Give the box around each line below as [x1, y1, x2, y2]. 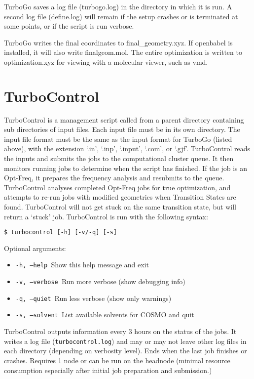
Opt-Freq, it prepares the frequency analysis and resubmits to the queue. [4, 172, 224, 183]
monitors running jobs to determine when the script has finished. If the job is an [4, 163, 247, 173]
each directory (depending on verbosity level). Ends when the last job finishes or [4, 345, 247, 356]
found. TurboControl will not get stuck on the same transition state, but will [4, 202, 237, 212]
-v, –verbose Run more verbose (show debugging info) [15, 276, 185, 287]
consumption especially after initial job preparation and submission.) [4, 365, 212, 375]
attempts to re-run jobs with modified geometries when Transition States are [4, 192, 236, 202]
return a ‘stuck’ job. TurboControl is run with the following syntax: [4, 211, 208, 221]
